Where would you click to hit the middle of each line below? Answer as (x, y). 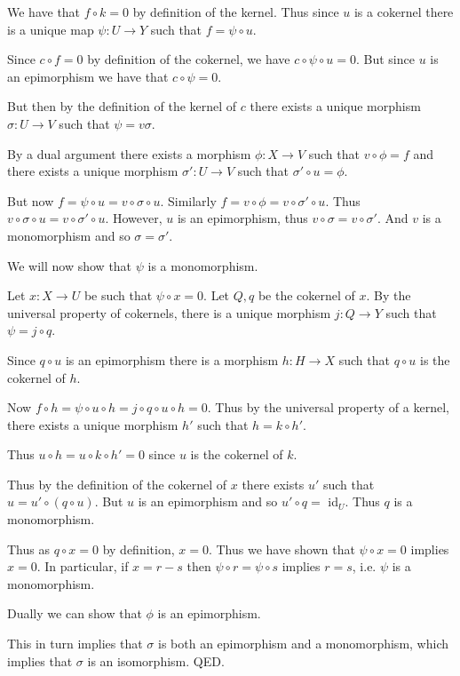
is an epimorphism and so (208, 501)
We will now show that (70, 265)
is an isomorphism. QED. (156, 660)
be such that (118, 295)
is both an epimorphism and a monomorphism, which (303, 644)
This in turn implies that (75, 644)
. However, (134, 218)
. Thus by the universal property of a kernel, (328, 407)
